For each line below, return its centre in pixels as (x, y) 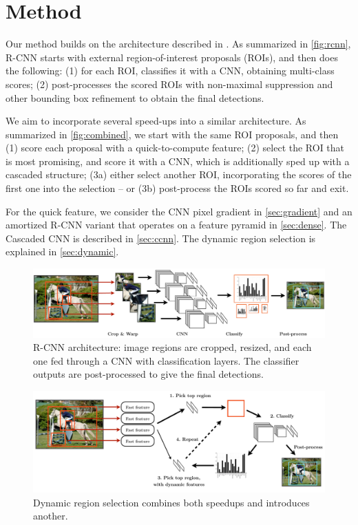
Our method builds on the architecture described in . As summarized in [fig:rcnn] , (178, 44)
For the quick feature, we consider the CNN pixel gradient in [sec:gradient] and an (179, 211)
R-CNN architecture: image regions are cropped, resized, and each (172, 347)
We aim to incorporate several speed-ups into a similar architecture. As (156, 121)
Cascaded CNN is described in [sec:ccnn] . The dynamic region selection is (161, 238)
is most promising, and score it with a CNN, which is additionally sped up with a (178, 161)
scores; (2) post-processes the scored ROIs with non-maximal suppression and (169, 84)
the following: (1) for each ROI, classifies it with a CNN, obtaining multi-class (170, 71)
